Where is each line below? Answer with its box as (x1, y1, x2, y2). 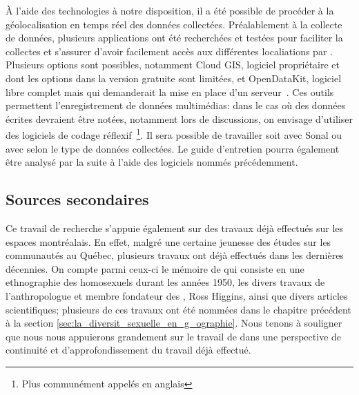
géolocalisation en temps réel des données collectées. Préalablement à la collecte (6, 17, 342, 31)
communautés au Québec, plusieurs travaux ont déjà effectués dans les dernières (6, 248, 344, 262)
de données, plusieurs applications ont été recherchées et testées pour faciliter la (6, 30, 343, 45)
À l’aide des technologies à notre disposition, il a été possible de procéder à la (6, 3, 334, 17)
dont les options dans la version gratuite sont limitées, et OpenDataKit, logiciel (6, 70, 342, 85)
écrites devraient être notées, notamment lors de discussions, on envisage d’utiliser (6, 111, 353, 126)
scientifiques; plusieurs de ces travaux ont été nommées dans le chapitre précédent (6, 302, 351, 316)
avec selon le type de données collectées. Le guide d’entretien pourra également (6, 141, 340, 155)
